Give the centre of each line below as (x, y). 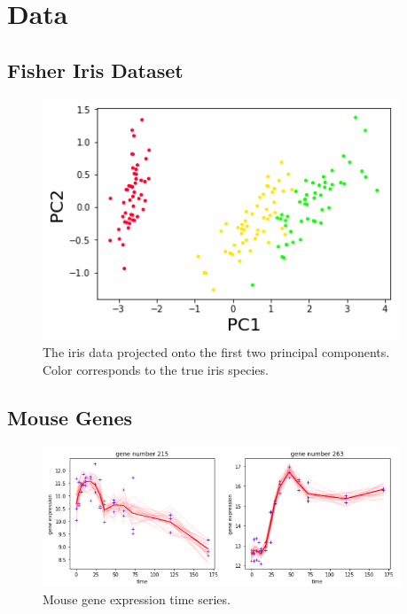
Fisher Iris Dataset (95, 70)
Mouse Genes (70, 417)
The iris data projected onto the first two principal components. (216, 352)
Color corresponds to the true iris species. (156, 369)
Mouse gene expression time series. (137, 598)
